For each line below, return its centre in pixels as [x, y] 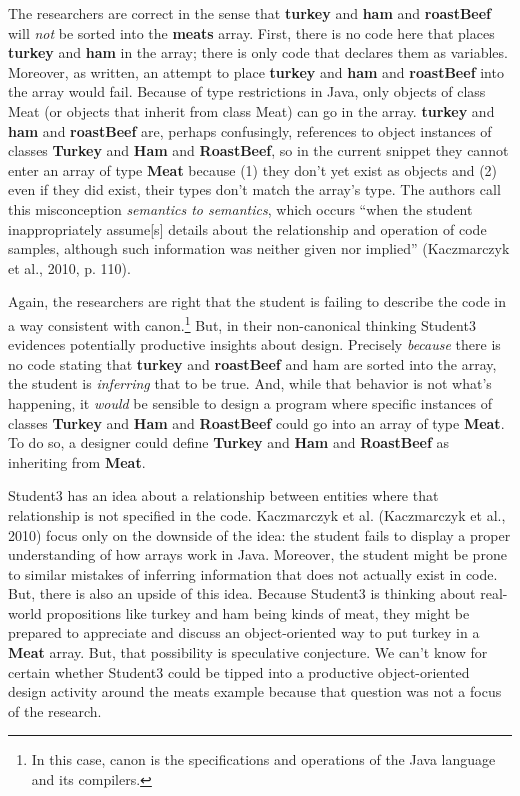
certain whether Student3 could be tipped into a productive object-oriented [239, 671]
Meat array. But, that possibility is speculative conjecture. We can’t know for [248, 652]
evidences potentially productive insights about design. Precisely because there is [254, 344]
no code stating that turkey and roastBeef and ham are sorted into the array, [252, 363]
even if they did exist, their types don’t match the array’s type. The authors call [254, 189]
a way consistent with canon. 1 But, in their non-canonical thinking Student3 [242, 323]
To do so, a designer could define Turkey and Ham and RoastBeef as [229, 442]
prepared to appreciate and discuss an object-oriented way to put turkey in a [244, 632]
